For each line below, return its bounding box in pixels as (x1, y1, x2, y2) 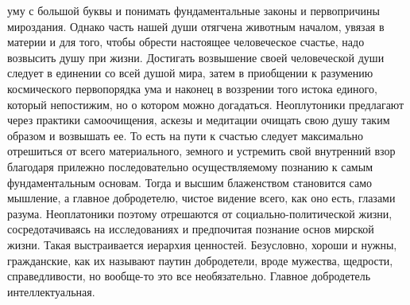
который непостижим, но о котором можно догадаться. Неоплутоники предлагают (7, 96, 404, 112)
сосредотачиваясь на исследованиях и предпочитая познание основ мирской (7, 221, 374, 237)
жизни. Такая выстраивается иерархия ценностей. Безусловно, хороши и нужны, (7, 236, 397, 252)
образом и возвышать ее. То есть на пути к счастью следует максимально (7, 127, 364, 143)
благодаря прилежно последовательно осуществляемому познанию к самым (7, 158, 373, 174)
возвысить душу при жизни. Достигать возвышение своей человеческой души (7, 49, 385, 65)
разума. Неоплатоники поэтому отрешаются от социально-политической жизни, (7, 205, 393, 221)
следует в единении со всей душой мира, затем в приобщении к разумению (7, 65, 373, 81)
